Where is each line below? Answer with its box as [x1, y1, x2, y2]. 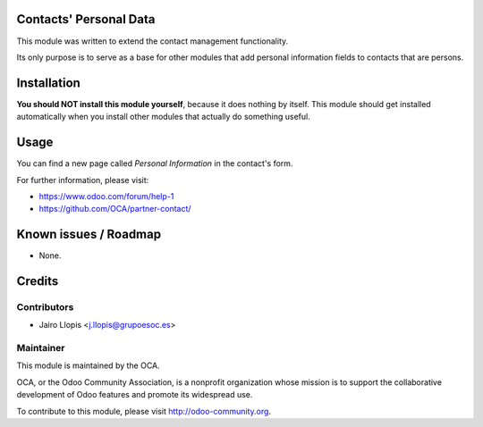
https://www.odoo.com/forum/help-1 [38, 190, 174, 201]
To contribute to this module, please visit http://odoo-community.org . [16, 406, 272, 416]
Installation [16, 75, 80, 90]
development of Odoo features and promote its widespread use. [16, 389, 253, 400]
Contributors [16, 300, 74, 313]
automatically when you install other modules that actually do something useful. [16, 112, 310, 122]
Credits [16, 273, 59, 289]
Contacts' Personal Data [16, 12, 156, 27]
